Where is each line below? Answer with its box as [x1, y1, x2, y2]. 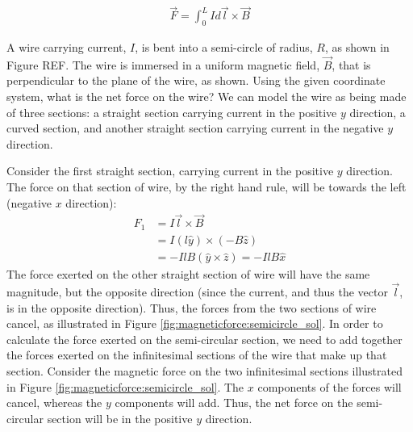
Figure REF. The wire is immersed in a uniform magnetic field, [6, 56, 320, 73]
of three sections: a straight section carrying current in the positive [6, 103, 337, 120]
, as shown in [324, 39, 390, 56]
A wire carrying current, [6, 39, 127, 56]
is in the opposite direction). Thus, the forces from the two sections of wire [6, 299, 377, 316]
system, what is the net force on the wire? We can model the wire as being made [6, 88, 407, 105]
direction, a [349, 103, 406, 120]
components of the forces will [257, 378, 402, 395]
